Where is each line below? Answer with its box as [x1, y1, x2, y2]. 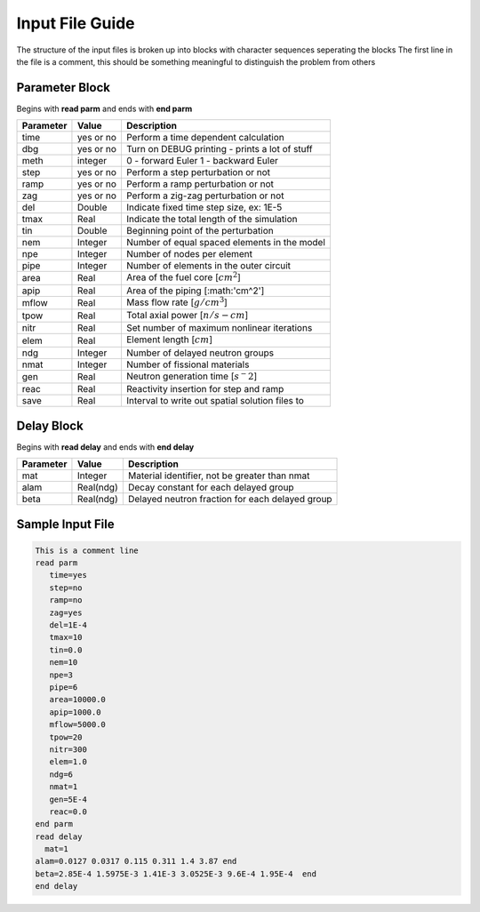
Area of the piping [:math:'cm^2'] [125, 284, 265, 297]
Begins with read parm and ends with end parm [16, 103, 193, 114]
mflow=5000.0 [49, 720, 107, 730]
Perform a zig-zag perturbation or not [125, 189, 284, 202]
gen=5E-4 [49, 794, 88, 804]
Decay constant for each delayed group [127, 481, 294, 493]
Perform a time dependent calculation [125, 132, 284, 144]
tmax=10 [49, 632, 83, 643]
